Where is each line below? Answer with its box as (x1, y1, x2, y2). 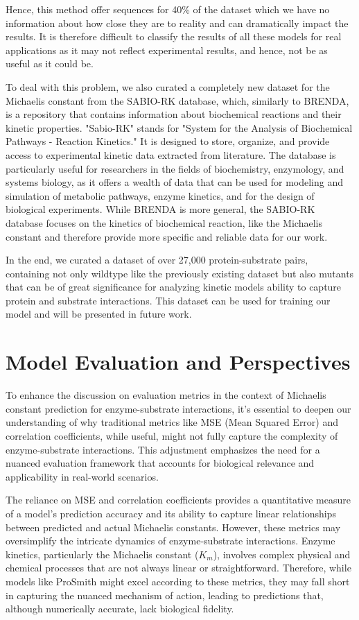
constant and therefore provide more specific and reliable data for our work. (6, 229, 328, 243)
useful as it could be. (6, 56, 94, 71)
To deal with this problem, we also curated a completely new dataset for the (6, 79, 330, 94)
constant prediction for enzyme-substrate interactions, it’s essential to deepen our (6, 401, 351, 415)
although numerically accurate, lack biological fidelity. (6, 601, 234, 616)
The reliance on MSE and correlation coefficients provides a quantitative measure (6, 492, 351, 507)
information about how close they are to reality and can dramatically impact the (6, 15, 349, 30)
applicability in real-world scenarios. (6, 469, 159, 483)
